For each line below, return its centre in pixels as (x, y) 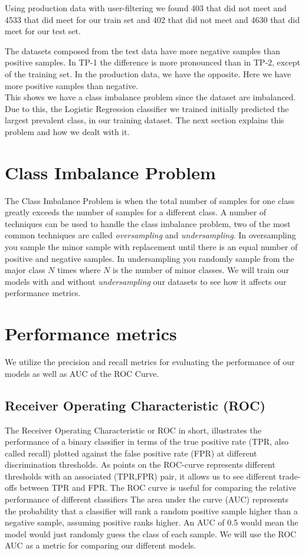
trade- (290, 476)
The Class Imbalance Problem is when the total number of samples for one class (150, 200)
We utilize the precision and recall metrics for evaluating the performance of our (150, 362)
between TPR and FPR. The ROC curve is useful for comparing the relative (158, 487)
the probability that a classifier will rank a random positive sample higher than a (151, 510)
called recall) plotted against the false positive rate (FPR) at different (131, 453)
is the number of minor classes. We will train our (201, 270)
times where (79, 270)
